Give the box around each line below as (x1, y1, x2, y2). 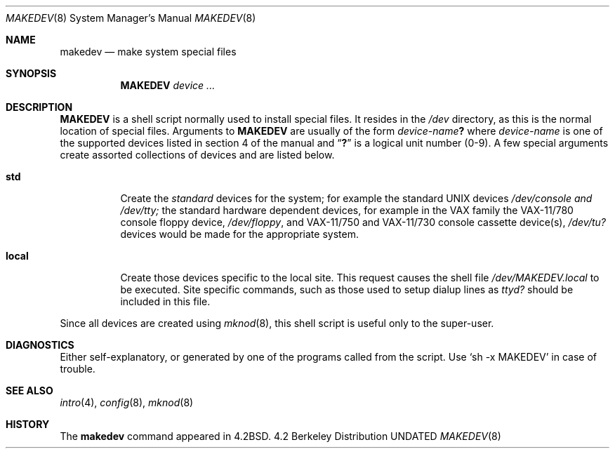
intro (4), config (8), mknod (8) (60, 396, 194, 408)
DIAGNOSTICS (6, 339, 74, 351)
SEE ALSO (6, 385, 53, 396)
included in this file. (120, 295, 211, 307)
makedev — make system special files (60, 46, 237, 58)
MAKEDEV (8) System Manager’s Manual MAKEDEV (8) (6, 12, 256, 24)
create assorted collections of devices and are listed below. (60, 149, 335, 161)
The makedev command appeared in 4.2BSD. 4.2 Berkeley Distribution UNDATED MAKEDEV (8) (60, 430, 501, 442)
